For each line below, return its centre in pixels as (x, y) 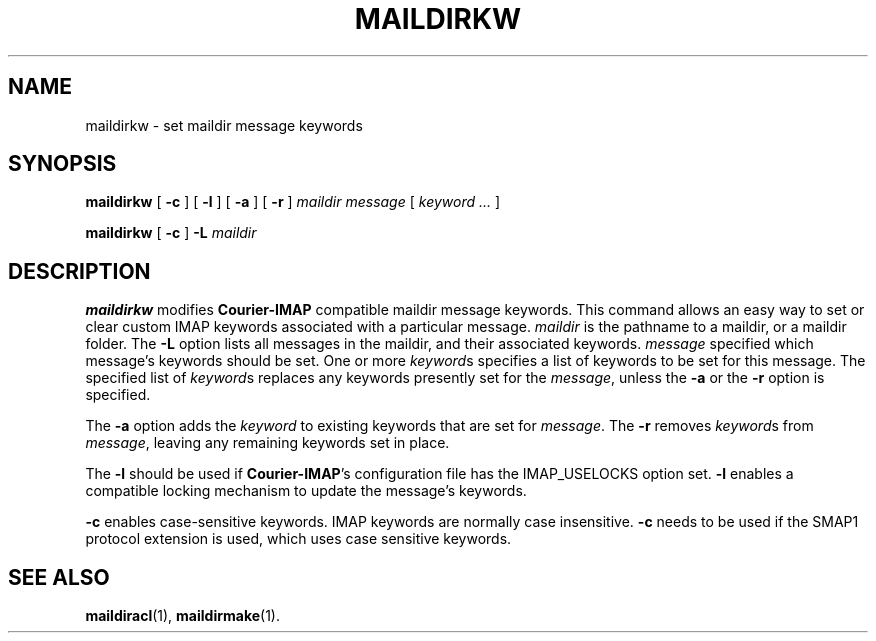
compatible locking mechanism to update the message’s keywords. (306, 491)
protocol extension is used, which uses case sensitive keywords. (298, 539)
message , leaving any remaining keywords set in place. (267, 443)
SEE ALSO (59, 577)
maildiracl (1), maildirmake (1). (182, 616)
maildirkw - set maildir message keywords (224, 125)
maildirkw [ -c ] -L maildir (171, 233)
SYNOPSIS (62, 164)
